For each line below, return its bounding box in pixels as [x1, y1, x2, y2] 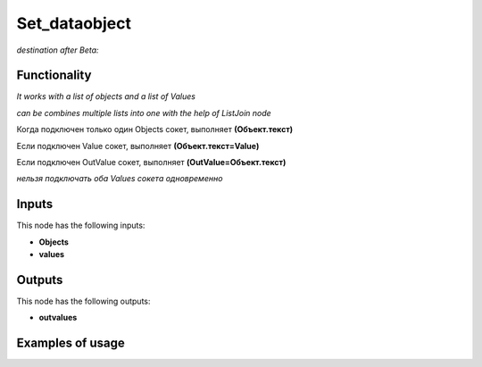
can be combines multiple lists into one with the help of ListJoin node [16, 107, 271, 118]
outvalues [38, 313, 78, 323]
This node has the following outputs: [16, 296, 151, 306]
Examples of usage [16, 336, 125, 351]
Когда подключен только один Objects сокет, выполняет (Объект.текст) [16, 124, 294, 135]
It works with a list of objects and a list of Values [16, 91, 196, 102]
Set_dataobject [16, 13, 131, 33]
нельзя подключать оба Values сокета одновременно [16, 173, 223, 184]
